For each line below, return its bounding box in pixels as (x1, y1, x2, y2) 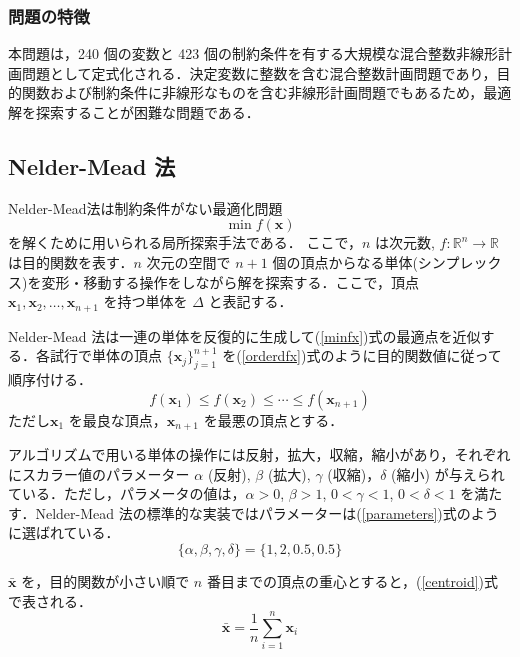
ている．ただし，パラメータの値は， (8, 483, 246, 504)
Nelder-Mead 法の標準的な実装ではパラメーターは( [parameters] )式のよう (35, 502, 499, 523)
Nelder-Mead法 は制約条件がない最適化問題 (8, 197, 283, 218)
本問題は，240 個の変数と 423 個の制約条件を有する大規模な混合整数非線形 (8, 43, 498, 64)
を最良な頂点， (68, 409, 167, 430)
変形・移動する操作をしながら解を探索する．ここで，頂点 (41, 271, 419, 292)
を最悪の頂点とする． (203, 409, 344, 430)
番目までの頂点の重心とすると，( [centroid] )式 (206, 571, 499, 592)
